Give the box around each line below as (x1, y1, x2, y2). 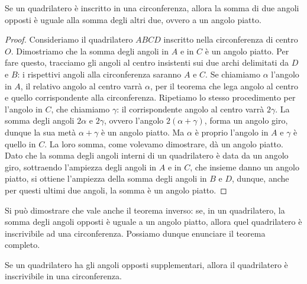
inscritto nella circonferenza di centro (163, 33, 298, 46)
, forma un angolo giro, (204, 114, 288, 127)
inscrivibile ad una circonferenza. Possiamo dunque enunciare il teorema (5, 227, 266, 239)
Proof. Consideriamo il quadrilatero (5, 33, 133, 46)
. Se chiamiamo (205, 67, 261, 80)
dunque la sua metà (5, 125, 76, 138)
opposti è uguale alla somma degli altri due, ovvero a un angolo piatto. (5, 13, 261, 25)
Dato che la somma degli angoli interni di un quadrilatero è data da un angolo (5, 149, 289, 162)
